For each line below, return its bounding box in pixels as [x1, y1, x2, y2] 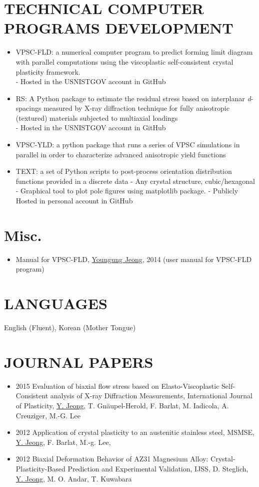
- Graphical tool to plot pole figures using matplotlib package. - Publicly [15, 185, 238, 196]
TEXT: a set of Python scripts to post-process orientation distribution [15, 166, 232, 176]
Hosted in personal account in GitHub [15, 195, 133, 206]
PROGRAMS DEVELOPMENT [4, 18, 233, 38]
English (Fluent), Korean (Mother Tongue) [4, 322, 136, 333]
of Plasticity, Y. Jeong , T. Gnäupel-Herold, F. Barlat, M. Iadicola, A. [15, 400, 229, 410]
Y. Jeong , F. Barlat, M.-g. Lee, [15, 436, 111, 447]
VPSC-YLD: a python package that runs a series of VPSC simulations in [15, 139, 240, 150]
